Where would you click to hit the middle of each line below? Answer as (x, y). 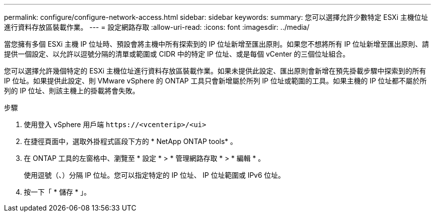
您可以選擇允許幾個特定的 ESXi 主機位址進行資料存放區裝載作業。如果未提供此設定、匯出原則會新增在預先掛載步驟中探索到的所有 (215, 71)
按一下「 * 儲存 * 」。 (57, 192)
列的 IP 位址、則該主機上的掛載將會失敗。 (72, 91)
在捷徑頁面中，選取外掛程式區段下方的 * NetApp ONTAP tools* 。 (131, 141)
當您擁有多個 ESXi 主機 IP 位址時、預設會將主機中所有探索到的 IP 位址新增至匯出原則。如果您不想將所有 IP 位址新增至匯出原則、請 (217, 44)
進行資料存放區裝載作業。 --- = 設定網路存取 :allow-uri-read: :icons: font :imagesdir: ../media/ (157, 27)
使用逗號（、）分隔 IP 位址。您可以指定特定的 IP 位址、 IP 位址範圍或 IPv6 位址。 (154, 175)
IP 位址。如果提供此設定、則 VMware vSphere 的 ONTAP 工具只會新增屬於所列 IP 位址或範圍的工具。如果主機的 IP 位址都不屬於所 (216, 81)
